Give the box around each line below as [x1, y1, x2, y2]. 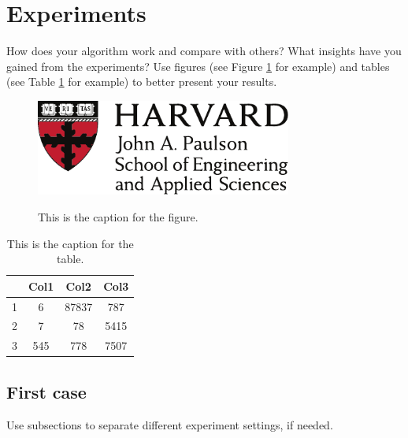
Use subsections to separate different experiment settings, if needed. [6, 416, 333, 432]
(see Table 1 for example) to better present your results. [6, 73, 277, 90]
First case [6, 379, 87, 403]
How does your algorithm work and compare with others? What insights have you [6, 43, 402, 59]
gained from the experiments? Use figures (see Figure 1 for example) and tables [6, 58, 390, 74]
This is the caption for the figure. [38, 208, 198, 225]
